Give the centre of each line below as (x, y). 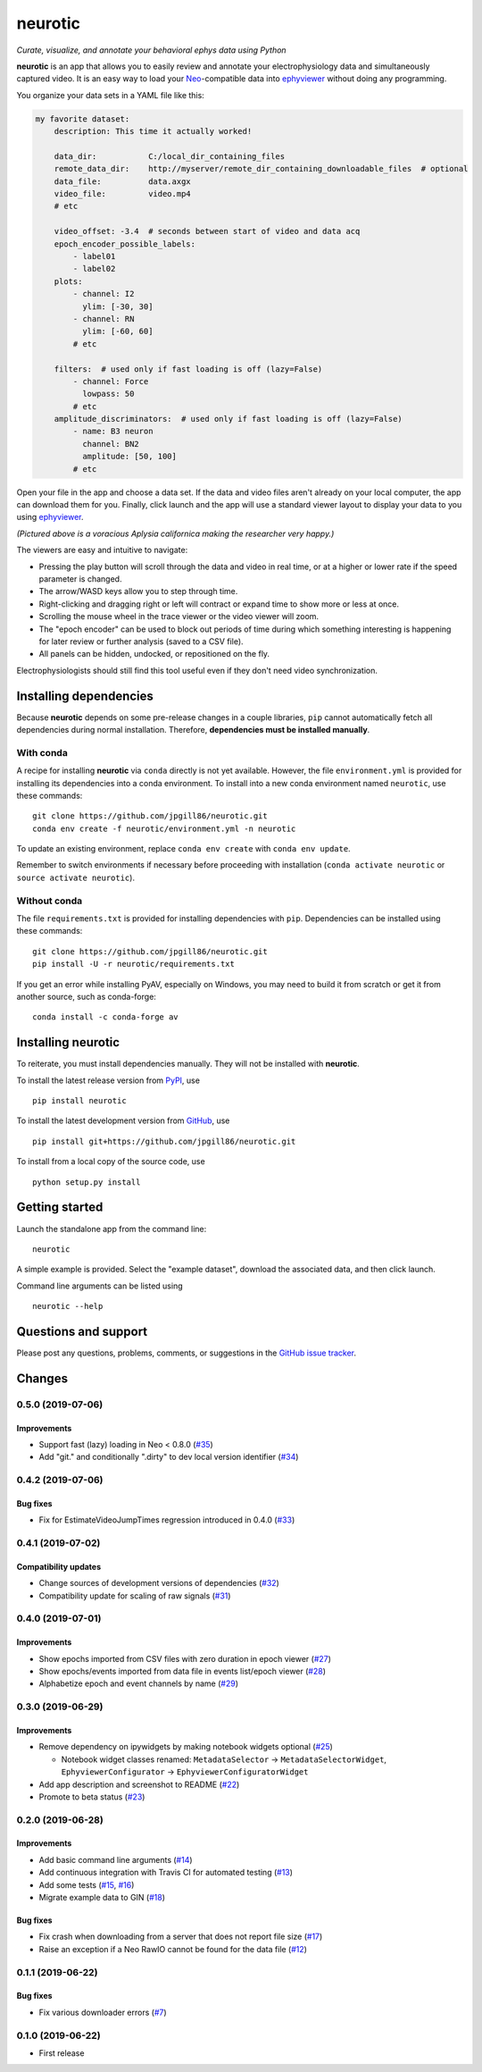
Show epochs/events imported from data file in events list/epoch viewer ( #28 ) (182, 1671)
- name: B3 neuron (113, 432)
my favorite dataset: (83, 119)
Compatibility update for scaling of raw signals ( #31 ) (135, 1596)
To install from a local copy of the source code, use (111, 1162)
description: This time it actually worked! (153, 131)
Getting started (60, 1208)
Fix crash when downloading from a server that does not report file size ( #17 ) (181, 1937)
